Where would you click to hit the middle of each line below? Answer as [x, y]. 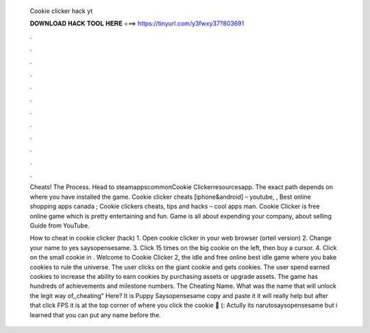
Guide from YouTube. [60, 225]
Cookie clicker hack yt [61, 11]
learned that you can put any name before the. [95, 314]
